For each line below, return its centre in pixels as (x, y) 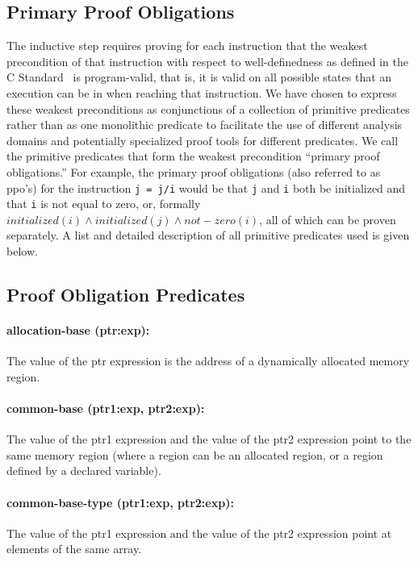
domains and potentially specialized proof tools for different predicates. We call (203, 140)
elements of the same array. (74, 549)
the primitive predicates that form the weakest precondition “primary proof (193, 156)
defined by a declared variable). (84, 470)
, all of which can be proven (328, 219)
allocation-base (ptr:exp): (78, 330)
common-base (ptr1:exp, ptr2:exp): (106, 408)
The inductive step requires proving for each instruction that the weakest (187, 46)
